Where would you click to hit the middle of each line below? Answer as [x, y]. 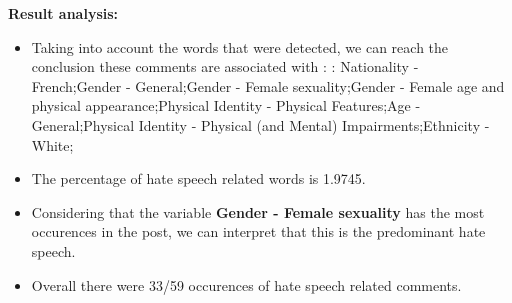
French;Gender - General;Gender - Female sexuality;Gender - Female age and [268, 85]
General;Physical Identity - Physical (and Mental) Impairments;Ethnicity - [260, 124]
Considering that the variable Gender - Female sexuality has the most [258, 211]
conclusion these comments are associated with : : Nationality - [225, 66]
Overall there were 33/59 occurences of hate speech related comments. [246, 284]
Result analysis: [63, 13]
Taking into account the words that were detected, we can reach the [240, 46]
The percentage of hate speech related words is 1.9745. [198, 178]
